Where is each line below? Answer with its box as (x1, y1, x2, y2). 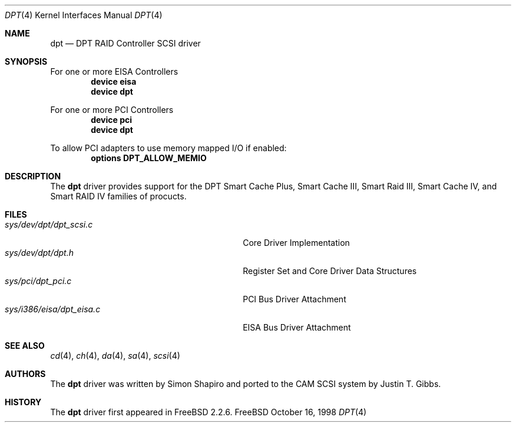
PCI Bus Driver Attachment (243, 294, 346, 304)
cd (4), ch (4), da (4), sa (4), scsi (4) (50, 351, 180, 361)
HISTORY (5, 397, 42, 407)
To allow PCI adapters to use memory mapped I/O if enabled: (50, 143, 287, 153)
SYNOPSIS (5, 56, 48, 66)
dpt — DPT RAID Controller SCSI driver (50, 38, 201, 48)
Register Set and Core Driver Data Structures (243, 266, 417, 276)
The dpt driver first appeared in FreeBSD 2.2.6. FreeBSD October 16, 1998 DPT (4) (50, 407, 367, 417)
